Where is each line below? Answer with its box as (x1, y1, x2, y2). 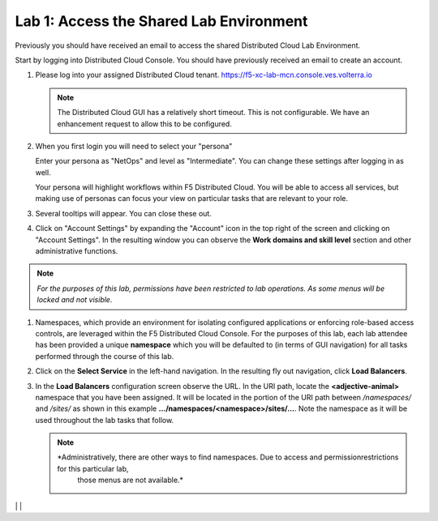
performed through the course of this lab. (35, 351, 174, 361)
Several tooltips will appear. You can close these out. (35, 208, 213, 218)
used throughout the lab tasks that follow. (35, 415, 174, 425)
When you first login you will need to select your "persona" (35, 141, 233, 151)
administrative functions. (35, 246, 118, 256)
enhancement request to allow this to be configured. (57, 118, 233, 129)
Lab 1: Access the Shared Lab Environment (15, 12, 308, 30)
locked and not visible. (36, 295, 113, 305)
